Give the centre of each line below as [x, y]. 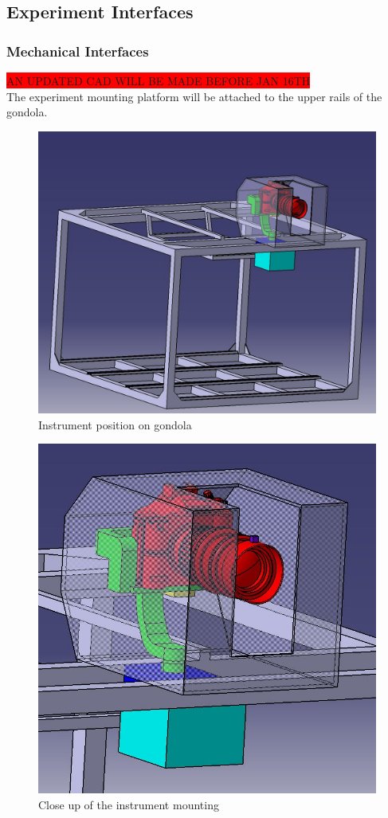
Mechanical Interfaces [78, 51]
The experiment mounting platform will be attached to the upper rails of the [194, 96]
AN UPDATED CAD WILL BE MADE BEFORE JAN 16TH [159, 80]
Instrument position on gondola [115, 424]
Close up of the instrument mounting [129, 804]
